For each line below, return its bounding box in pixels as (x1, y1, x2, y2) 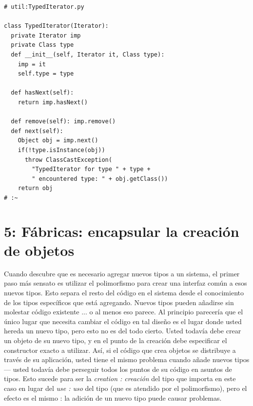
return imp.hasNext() (18, 98, 88, 106)
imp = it (18, 60, 46, 68)
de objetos (4, 240, 75, 260)
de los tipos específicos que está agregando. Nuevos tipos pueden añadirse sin (4, 297, 234, 307)
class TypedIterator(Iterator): (4, 22, 109, 30)
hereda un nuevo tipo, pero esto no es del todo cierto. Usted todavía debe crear (4, 326, 241, 336)
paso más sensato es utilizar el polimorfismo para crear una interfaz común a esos (4, 278, 247, 288)
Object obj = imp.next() (18, 137, 98, 144)
